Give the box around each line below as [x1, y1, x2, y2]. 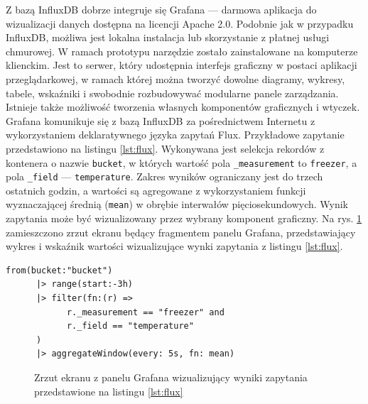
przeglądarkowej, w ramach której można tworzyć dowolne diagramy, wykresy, [6, 71, 345, 86]
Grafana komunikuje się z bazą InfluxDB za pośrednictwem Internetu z [6, 113, 315, 128]
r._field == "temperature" [66, 321, 194, 332]
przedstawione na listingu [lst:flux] [34, 383, 183, 398]
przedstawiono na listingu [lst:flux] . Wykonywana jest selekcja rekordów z [6, 141, 325, 155]
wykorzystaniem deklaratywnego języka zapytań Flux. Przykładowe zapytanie [6, 127, 345, 142]
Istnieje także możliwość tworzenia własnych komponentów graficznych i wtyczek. [6, 99, 360, 114]
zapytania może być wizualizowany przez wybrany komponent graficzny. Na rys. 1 [6, 211, 362, 226]
